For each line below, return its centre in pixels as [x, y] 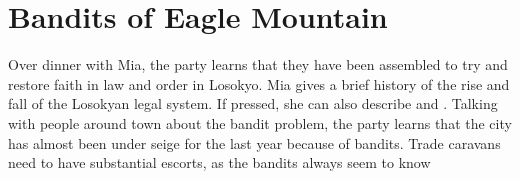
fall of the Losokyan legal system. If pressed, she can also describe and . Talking [253, 103]
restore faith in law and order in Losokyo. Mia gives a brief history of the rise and [259, 83]
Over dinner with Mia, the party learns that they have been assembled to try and [258, 64]
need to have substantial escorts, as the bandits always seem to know [219, 162]
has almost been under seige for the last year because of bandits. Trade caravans [254, 142]
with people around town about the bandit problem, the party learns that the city [260, 122]
